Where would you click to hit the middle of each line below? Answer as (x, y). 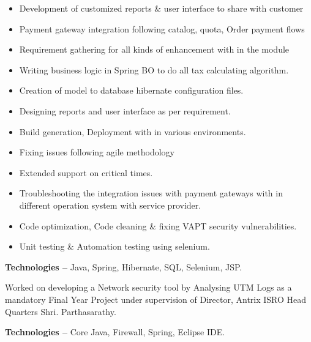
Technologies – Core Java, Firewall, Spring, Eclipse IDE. (115, 332)
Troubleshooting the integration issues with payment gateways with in (151, 193)
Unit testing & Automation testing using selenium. (114, 246)
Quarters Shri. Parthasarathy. (61, 311)
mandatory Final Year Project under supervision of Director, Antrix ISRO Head (156, 299)
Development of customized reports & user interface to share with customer (161, 8)
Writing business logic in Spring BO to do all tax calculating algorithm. (154, 69)
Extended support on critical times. (86, 172)
